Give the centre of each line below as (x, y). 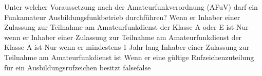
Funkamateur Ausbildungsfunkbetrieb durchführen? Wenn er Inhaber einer (122, 17)
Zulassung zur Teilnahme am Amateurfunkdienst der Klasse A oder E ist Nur (126, 27)
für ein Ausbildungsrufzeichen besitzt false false (78, 67)
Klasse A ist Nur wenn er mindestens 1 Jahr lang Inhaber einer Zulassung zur (127, 47)
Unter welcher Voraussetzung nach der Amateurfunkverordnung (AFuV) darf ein (131, 7)
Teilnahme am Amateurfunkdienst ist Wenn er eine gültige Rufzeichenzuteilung (129, 57)
